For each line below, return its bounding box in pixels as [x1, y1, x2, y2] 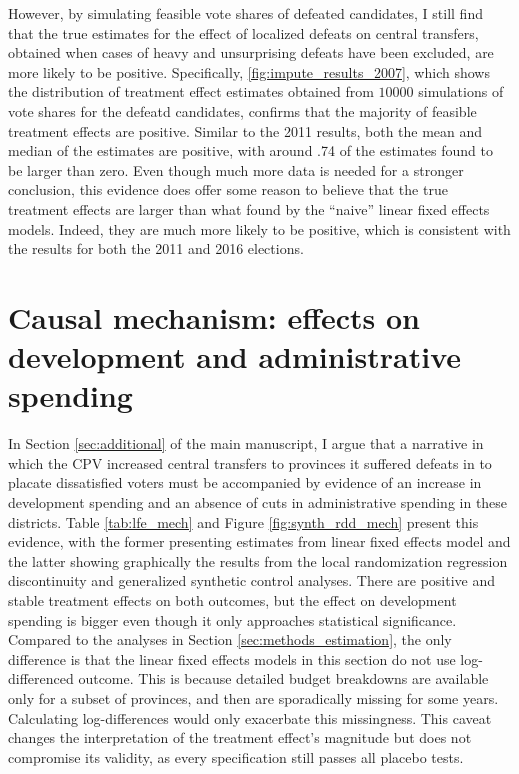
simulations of [418, 81, 504, 102]
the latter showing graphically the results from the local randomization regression [8, 550, 508, 571]
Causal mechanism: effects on [8, 296, 420, 337]
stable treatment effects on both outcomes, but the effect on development [8, 589, 457, 610]
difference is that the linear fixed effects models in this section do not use [8, 648, 456, 669]
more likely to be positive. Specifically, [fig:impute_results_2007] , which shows [8, 61, 490, 82]
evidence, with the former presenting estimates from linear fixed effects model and [8, 531, 511, 552]
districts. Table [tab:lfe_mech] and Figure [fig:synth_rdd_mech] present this [8, 511, 479, 532]
